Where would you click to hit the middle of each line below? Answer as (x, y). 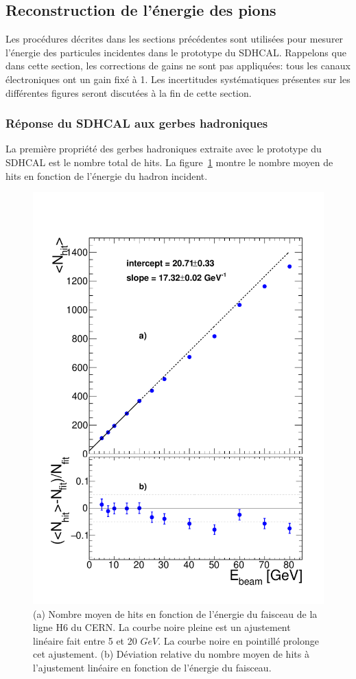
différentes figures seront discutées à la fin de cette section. (129, 92)
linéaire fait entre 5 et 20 (85, 640)
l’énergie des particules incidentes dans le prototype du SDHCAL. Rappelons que (176, 52)
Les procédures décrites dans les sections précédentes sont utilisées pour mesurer (175, 39)
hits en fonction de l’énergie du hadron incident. (107, 175)
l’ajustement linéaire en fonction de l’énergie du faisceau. (152, 668)
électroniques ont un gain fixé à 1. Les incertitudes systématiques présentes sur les (178, 79)
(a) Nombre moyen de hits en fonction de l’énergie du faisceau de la (175, 613)
